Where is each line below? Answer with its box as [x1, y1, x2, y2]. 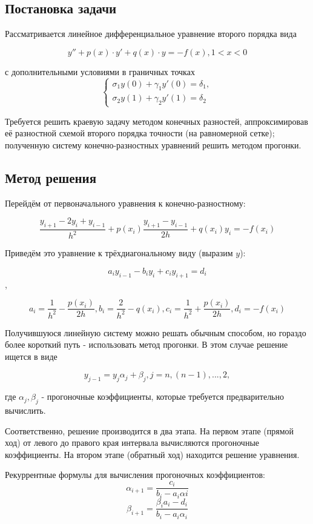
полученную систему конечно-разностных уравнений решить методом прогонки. [5, 138, 301, 151]
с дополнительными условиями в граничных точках [5, 65, 195, 78]
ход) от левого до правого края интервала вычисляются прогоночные [5, 436, 260, 449]
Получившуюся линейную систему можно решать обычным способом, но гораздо [5, 326, 306, 339]
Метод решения [5, 168, 97, 187]
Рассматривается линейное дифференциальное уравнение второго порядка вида [5, 27, 297, 40]
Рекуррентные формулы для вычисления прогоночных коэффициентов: [5, 468, 265, 481]
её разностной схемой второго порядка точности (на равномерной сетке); [5, 127, 275, 139]
